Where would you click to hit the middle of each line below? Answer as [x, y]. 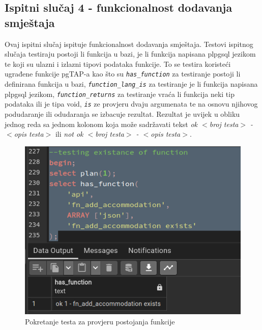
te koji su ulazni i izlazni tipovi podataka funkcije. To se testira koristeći [118, 64]
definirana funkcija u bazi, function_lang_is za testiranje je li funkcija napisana [131, 84]
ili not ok [69, 134]
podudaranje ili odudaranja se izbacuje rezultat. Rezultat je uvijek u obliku [122, 114]
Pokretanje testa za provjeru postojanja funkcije [100, 321]
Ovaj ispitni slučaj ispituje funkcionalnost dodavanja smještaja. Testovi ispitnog [129, 44]
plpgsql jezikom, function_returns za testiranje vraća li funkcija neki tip [120, 94]
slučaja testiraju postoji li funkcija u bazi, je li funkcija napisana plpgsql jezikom [130, 54]
